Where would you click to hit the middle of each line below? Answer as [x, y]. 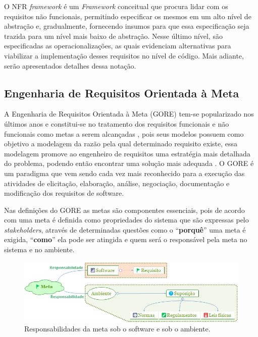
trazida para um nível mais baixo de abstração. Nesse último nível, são [113, 36]
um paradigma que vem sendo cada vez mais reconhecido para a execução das [124, 173]
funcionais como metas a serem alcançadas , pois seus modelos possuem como [124, 133]
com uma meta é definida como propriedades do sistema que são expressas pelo [126, 220]
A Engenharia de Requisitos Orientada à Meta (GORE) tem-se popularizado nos [129, 114]
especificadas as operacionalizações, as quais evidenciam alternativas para [118, 46]
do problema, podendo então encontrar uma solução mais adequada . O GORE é [129, 163]
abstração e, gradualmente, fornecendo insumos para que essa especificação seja [127, 26]
